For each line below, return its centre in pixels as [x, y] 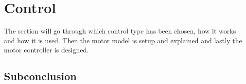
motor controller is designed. [46, 50]
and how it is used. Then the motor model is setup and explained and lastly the [123, 40]
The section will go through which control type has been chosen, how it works [120, 31]
